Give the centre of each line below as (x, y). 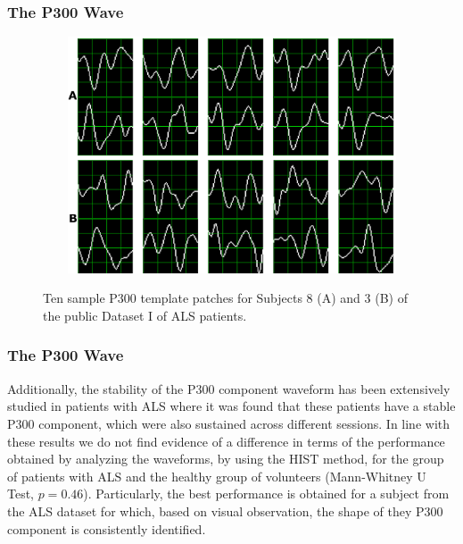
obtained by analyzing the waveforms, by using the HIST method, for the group (226, 459)
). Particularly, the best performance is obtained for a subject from (266, 494)
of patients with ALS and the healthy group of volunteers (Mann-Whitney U (217, 476)
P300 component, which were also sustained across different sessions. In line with (229, 423)
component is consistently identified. (107, 528)
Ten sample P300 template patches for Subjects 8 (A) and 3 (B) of (225, 298)
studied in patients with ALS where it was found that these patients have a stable (231, 406)
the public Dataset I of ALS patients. (145, 315)
